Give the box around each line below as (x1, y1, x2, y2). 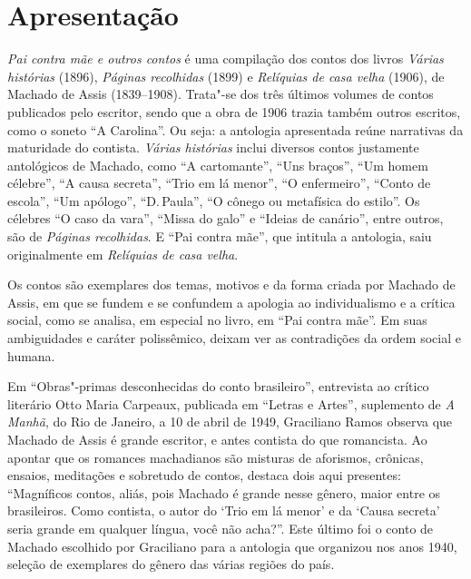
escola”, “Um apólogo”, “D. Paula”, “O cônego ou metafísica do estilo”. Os (7, 191, 420, 210)
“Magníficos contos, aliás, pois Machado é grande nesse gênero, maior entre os (7, 483, 441, 502)
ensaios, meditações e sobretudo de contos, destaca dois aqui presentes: (7, 466, 401, 485)
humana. (7, 346, 55, 365)
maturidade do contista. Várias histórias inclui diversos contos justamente (7, 138, 419, 157)
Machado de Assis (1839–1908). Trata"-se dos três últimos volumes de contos (7, 84, 434, 103)
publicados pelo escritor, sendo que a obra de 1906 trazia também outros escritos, (7, 102, 461, 121)
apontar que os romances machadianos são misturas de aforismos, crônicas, (7, 447, 424, 466)
